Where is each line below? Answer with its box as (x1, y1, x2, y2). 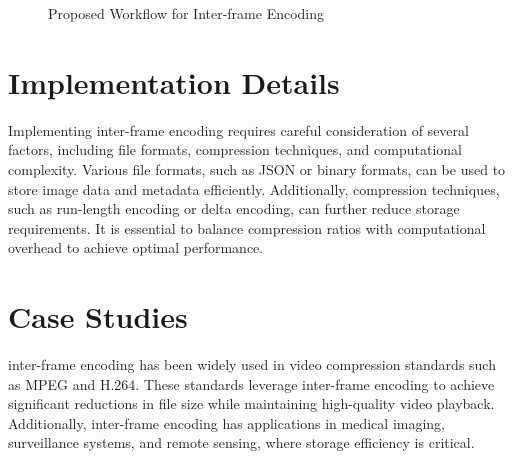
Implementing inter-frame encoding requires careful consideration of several (8, 119, 469, 140)
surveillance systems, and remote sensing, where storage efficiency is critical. (8, 432, 475, 453)
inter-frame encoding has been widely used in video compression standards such (8, 354, 496, 374)
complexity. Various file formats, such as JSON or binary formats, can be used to (8, 158, 506, 179)
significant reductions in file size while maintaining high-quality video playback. (8, 393, 495, 414)
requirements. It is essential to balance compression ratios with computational (8, 217, 486, 238)
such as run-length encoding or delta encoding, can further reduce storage (8, 198, 460, 219)
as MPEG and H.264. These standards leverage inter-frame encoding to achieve (8, 373, 495, 394)
